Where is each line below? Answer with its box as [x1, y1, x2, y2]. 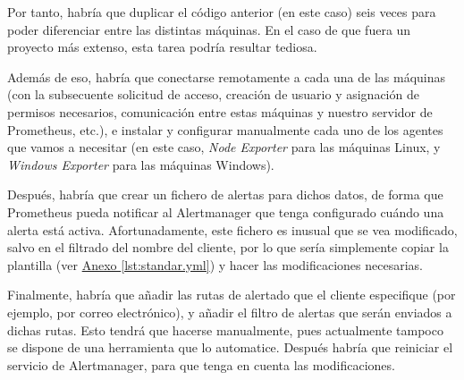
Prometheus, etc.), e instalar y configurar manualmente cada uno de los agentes [7, 120, 443, 139]
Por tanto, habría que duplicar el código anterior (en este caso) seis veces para [7, 3, 436, 21]
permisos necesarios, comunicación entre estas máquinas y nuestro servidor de [7, 102, 433, 121]
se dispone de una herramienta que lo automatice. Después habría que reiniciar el [7, 338, 453, 357]
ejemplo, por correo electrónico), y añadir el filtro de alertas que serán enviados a [7, 302, 452, 321]
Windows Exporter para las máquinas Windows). [7, 155, 274, 173]
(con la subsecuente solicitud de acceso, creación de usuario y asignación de [7, 85, 419, 104]
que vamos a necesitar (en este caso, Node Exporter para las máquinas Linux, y [7, 138, 441, 156]
